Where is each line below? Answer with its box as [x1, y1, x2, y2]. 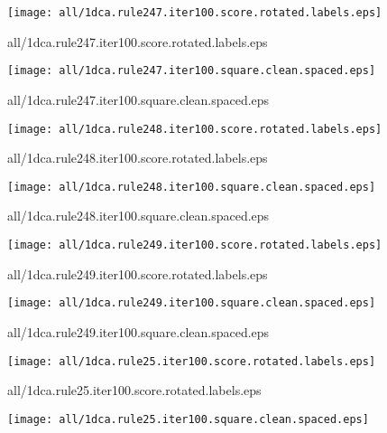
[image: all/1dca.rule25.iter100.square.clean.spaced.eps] [7, 412, 369, 426]
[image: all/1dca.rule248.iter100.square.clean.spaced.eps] [7, 180, 376, 193]
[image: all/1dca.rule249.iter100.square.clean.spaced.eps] [7, 297, 376, 310]
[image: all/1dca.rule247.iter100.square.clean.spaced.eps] [7, 64, 376, 78]
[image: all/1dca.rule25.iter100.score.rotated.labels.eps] [7, 354, 376, 368]
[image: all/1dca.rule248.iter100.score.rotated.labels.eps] [7, 122, 382, 136]
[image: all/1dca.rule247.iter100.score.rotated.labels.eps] [7, 6, 382, 19]
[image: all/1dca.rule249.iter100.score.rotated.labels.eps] [7, 239, 382, 251]
